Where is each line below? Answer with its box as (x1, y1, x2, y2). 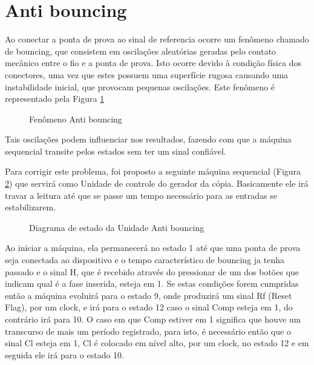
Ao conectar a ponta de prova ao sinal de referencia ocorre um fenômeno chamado (5, 33, 309, 45)
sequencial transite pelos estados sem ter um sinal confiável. (5, 144, 226, 157)
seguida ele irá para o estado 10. (5, 348, 124, 361)
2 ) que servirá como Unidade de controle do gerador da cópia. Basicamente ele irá (5, 177, 309, 190)
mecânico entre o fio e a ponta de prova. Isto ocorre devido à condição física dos (5, 56, 301, 69)
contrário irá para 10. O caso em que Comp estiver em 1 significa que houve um (5, 313, 301, 325)
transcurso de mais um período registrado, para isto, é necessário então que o (5, 324, 291, 337)
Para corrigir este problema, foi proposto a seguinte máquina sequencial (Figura (5, 165, 301, 178)
